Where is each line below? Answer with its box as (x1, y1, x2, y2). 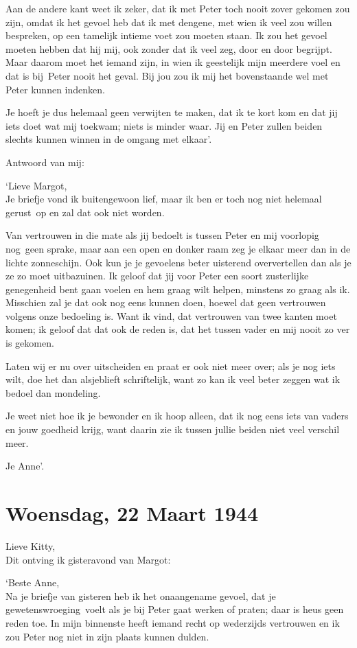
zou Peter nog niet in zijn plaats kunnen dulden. (5, 629, 209, 643)
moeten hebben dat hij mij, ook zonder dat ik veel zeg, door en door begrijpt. (5, 41, 332, 56)
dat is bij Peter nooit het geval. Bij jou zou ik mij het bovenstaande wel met (5, 68, 329, 82)
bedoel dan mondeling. (5, 385, 101, 400)
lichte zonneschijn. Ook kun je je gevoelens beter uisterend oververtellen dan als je (5, 255, 352, 269)
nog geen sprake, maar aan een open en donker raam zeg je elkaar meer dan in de (5, 241, 351, 255)
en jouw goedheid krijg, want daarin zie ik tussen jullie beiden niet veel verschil (5, 422, 340, 437)
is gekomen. (5, 336, 54, 350)
